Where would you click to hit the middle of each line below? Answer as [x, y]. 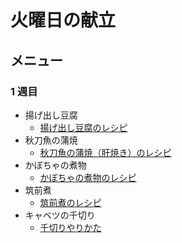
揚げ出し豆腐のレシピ [83, 127]
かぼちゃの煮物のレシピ [88, 177]
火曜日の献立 [63, 20]
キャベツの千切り [60, 215]
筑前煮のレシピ [70, 202]
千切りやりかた [70, 227]
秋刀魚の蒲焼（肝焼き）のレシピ [105, 152]
